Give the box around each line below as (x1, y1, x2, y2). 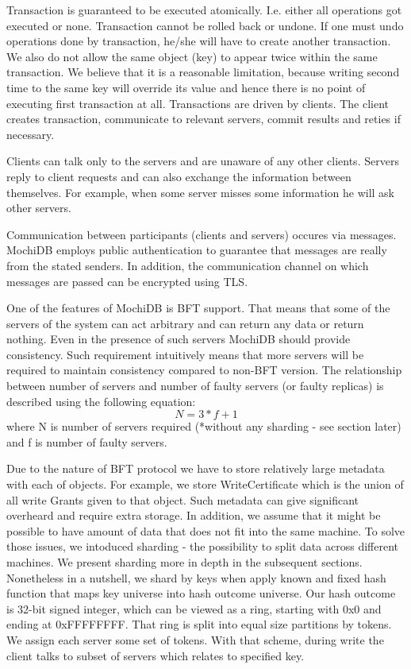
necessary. (6, 126, 55, 142)
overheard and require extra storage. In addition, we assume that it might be (6, 507, 381, 524)
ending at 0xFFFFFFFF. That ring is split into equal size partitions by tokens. (6, 616, 392, 632)
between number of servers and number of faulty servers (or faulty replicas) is (6, 377, 384, 394)
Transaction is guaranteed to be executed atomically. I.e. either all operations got (6, 2, 402, 17)
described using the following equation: (6, 393, 196, 409)
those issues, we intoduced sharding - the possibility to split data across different (6, 538, 398, 555)
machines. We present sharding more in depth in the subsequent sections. (6, 554, 363, 570)
